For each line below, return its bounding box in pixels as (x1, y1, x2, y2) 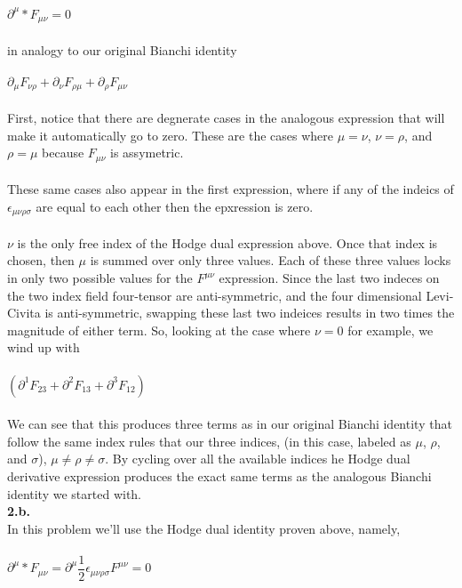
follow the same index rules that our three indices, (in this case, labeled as (7, 431, 411, 450)
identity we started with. (7, 484, 142, 503)
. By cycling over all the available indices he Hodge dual (105, 449, 410, 468)
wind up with (7, 338, 80, 357)
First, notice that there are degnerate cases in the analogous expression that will (7, 108, 445, 126)
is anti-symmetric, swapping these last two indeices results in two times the (44, 303, 455, 322)
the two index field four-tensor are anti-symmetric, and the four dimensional (7, 286, 422, 304)
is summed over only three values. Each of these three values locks (90, 251, 451, 270)
